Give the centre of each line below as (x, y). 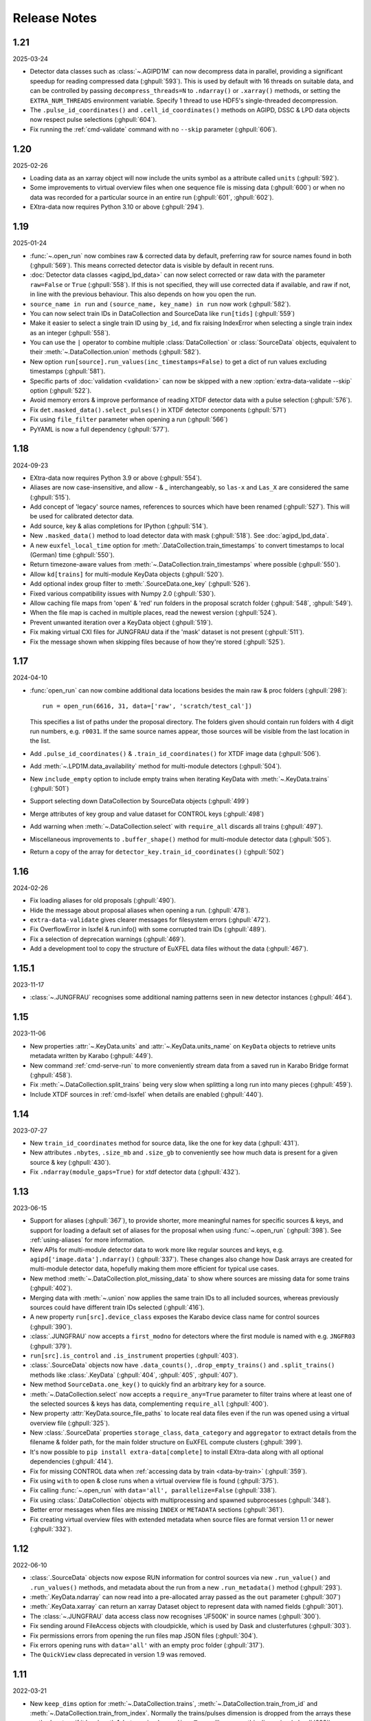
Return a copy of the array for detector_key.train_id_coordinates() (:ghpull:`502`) (157, 852)
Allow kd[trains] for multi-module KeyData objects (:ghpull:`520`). (127, 574)
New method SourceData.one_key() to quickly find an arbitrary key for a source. (148, 1384)
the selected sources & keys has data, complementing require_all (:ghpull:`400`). (149, 1404)
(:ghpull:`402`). (51, 1288)
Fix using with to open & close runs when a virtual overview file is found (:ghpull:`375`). (154, 1481)
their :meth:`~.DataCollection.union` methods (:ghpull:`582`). (115, 352)
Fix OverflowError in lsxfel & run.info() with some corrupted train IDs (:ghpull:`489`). (148, 929)
